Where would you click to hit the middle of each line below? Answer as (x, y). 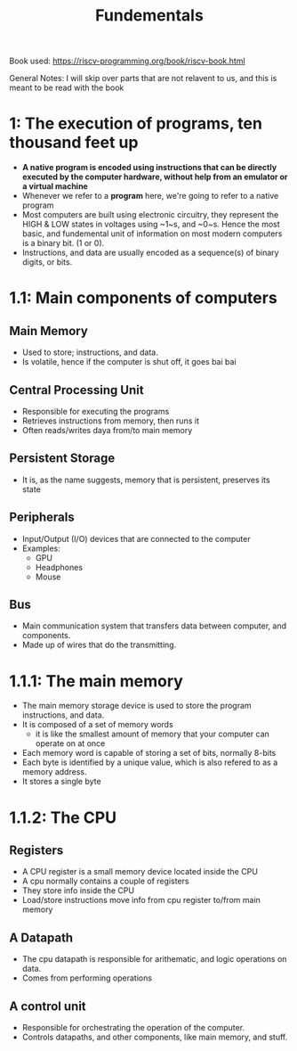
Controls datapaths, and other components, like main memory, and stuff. (155, 1037)
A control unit (48, 1006)
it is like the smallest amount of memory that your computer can (152, 734)
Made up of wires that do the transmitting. (99, 645)
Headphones (59, 567)
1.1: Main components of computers (143, 298)
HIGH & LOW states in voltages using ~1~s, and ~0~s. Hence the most (151, 225)
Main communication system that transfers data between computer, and (154, 626)
